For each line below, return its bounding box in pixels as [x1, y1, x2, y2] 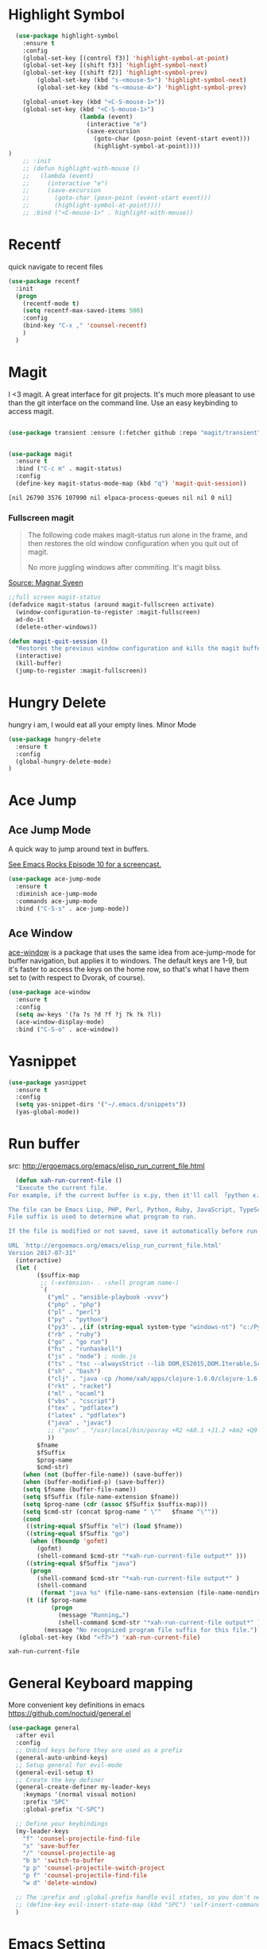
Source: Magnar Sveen [8, 578, 83, 587]
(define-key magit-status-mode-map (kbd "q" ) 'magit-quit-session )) [15, 479, 247, 488]
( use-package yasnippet [8, 1079, 87, 1087]
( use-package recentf [8, 277, 80, 285]
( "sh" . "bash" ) [47, 1367, 102, 1376]
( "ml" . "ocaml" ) [47, 1389, 105, 1397]
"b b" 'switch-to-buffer [22, 1857, 105, 1865]
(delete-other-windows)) [15, 622, 98, 631]
